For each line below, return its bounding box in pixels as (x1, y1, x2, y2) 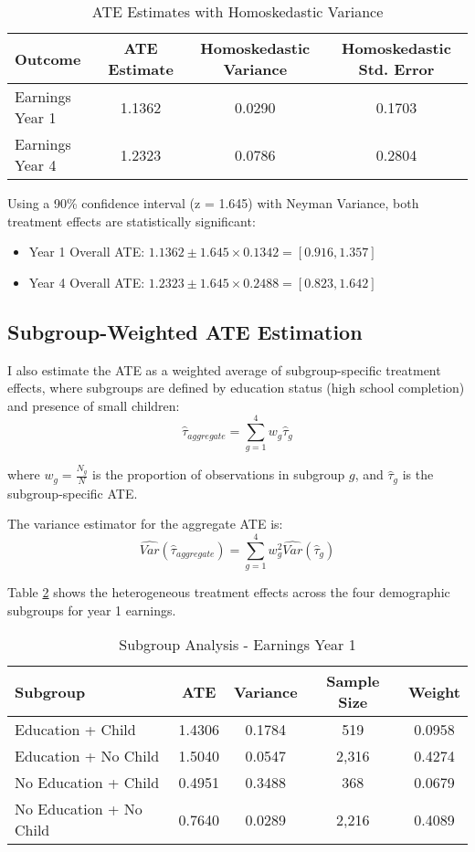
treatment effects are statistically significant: (7, 211, 256, 230)
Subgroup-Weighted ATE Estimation (7, 317, 363, 345)
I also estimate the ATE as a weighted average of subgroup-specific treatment (7, 360, 441, 379)
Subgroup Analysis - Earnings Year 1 (119, 634, 356, 656)
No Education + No (15, 798, 142, 820)
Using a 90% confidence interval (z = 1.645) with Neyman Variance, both (7, 194, 419, 212)
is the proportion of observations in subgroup (92, 465, 345, 484)
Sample (326, 670, 380, 692)
